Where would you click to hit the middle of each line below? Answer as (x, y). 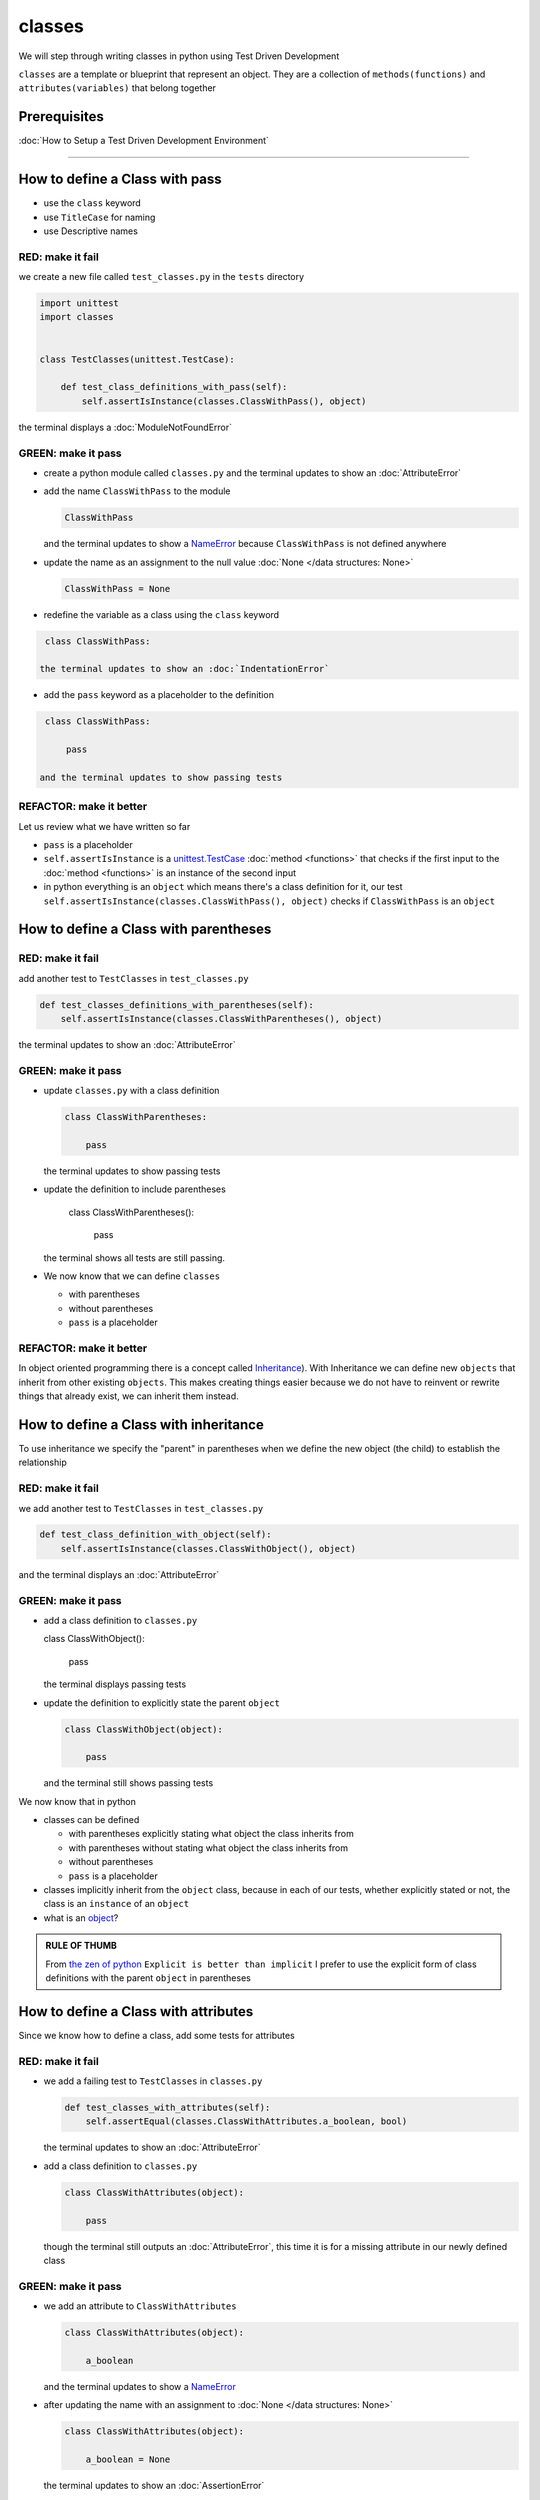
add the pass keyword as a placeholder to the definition (159, 695)
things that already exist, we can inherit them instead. (128, 1396)
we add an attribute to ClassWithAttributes (140, 2306)
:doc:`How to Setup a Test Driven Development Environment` (144, 141)
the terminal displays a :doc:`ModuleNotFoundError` (125, 427)
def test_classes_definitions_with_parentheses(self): (176, 1004)
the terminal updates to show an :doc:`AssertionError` (154, 2485)
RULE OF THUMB (81, 1946)
